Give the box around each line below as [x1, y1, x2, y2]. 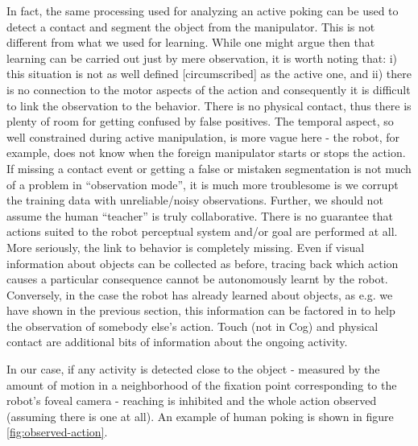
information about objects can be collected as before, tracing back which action [6, 254, 399, 271]
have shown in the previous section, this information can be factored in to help [6, 302, 395, 319]
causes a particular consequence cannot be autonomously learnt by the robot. [6, 270, 388, 287]
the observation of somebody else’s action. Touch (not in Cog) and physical [6, 317, 379, 334]
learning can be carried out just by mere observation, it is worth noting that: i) [6, 49, 398, 66]
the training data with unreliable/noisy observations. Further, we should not [6, 192, 383, 209]
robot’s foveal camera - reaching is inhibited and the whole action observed [6, 392, 377, 409]
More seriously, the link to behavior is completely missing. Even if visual [6, 238, 365, 255]
